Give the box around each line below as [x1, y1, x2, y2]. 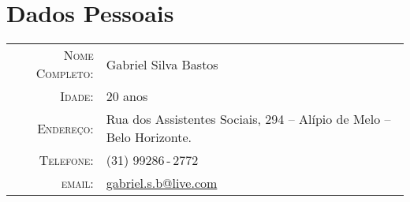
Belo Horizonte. [106, 128, 192, 147]
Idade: [60, 87, 94, 106]
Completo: [35, 64, 94, 83]
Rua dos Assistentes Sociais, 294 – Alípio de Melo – [106, 110, 391, 129]
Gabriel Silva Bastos [106, 54, 218, 73]
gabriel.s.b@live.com [106, 174, 218, 193]
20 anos [106, 87, 148, 106]
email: [61, 174, 94, 193]
